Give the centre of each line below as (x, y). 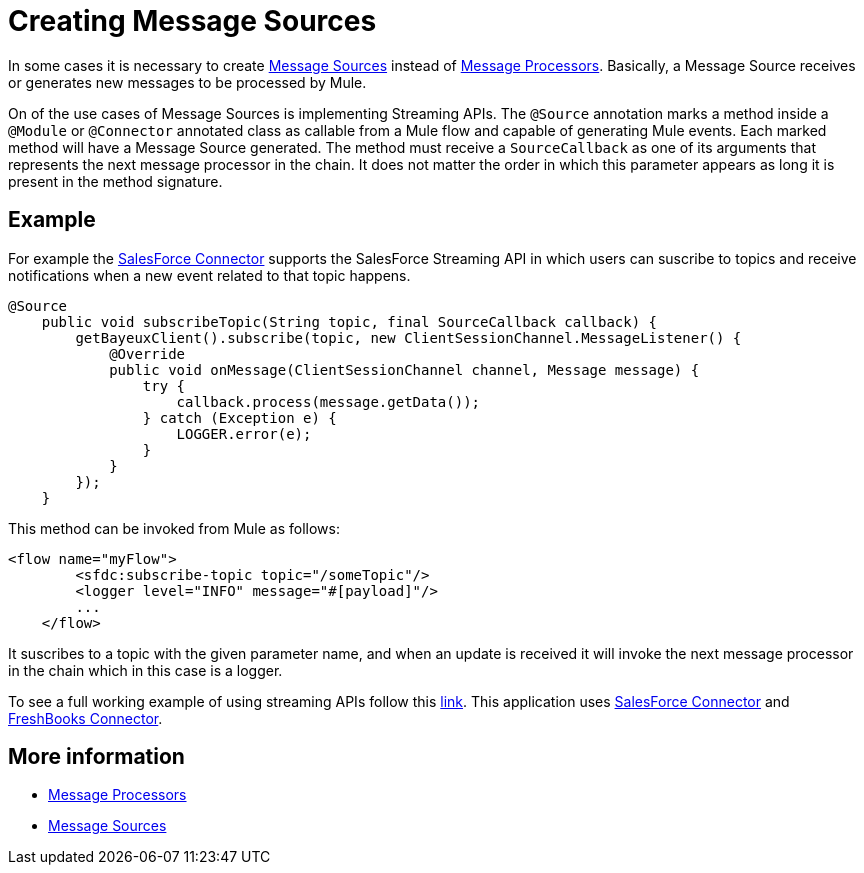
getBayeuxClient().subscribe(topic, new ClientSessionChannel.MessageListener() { (408, 337)
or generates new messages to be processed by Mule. (187, 82)
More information (96, 757)
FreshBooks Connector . (85, 718)
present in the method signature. (115, 181)
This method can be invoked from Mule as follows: (174, 528)
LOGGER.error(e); (244, 433)
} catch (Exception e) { (239, 417)
